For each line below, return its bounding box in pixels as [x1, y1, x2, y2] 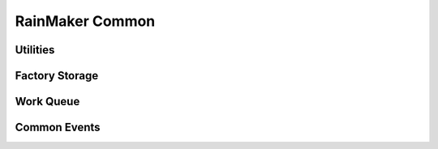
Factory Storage [15, 69, 99, 83]
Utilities [15, 43, 55, 57]
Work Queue [15, 95, 80, 109]
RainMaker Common [15, 12, 156, 30]
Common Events [15, 121, 101, 134]
